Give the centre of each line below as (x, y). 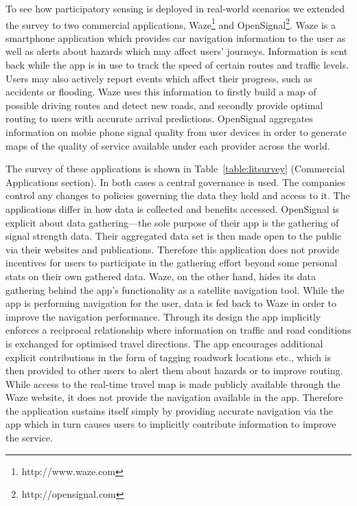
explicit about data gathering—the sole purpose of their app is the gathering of (172, 222)
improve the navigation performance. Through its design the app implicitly (163, 316)
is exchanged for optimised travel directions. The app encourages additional (164, 343)
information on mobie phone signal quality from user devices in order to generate (176, 132)
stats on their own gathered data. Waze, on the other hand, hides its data (161, 276)
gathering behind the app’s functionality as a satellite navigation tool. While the (175, 289)
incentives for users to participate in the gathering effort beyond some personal (172, 263)
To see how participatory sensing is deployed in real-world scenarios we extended (175, 8)
